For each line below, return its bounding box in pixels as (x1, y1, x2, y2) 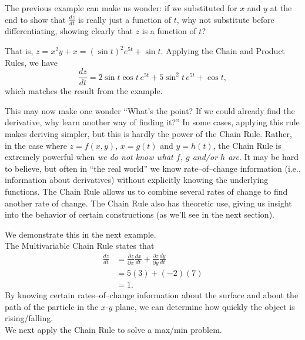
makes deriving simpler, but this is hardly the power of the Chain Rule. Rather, (5, 128, 292, 140)
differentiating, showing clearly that (5, 25, 133, 37)
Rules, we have (5, 56, 58, 68)
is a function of (142, 25, 196, 37)
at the (270, 2, 292, 14)
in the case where (5, 139, 67, 151)
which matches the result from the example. (5, 85, 163, 97)
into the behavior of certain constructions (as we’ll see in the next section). (5, 208, 274, 221)
